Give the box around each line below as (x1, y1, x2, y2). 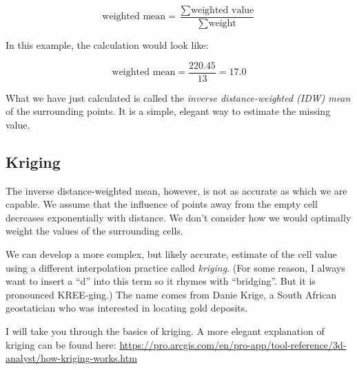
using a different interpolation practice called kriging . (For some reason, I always (6, 260, 345, 274)
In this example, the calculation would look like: (6, 38, 209, 52)
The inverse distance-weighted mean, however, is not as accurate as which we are (6, 183, 347, 197)
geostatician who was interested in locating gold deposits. (6, 301, 248, 315)
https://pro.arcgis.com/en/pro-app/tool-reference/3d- (119, 337, 347, 351)
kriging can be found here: (6, 337, 116, 351)
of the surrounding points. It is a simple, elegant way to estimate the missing (6, 104, 331, 118)
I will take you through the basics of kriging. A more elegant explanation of (6, 324, 325, 338)
